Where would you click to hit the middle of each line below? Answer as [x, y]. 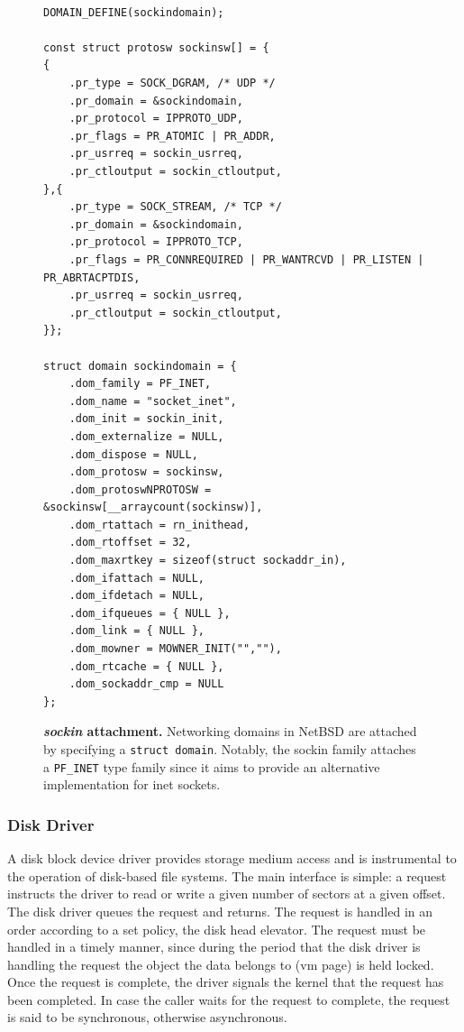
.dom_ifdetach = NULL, [136, 596]
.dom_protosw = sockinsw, [146, 472]
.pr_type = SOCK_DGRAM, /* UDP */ [172, 83]
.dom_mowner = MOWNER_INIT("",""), [175, 649]
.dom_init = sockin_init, [146, 419]
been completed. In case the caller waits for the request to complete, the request [229, 999]
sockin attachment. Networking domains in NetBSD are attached [230, 731]
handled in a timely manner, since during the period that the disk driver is [214, 947]
